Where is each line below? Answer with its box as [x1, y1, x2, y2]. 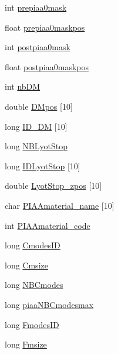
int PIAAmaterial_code [5, 219, 90, 231]
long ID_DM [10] [5, 120, 68, 132]
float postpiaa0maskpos [5, 60, 89, 73]
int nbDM [5, 80, 41, 93]
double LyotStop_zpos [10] [5, 179, 102, 192]
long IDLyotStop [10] [5, 159, 80, 172]
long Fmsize [5, 338, 47, 350]
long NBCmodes [5, 278, 63, 291]
